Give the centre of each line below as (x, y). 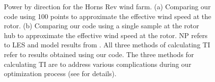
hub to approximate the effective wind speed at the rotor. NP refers (106, 35)
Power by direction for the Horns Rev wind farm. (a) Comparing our (107, 6)
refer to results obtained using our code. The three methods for (99, 54)
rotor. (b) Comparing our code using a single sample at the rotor (102, 26)
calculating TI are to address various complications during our (98, 64)
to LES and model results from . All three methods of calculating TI (107, 45)
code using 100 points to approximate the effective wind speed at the (108, 16)
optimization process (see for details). (60, 73)
